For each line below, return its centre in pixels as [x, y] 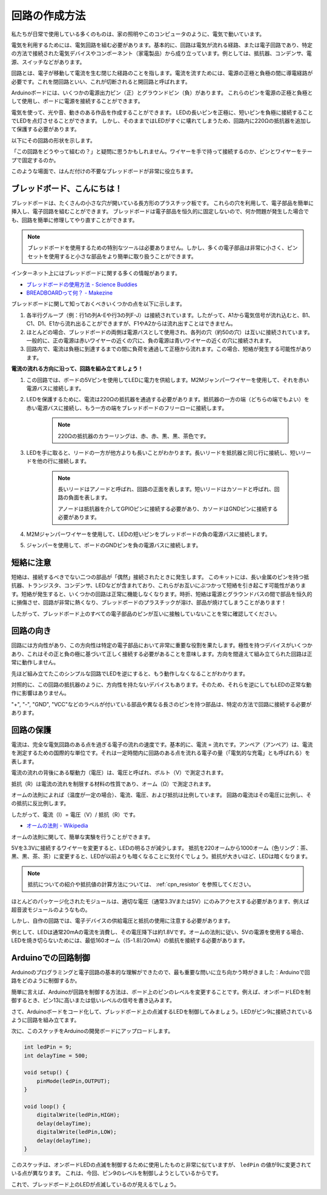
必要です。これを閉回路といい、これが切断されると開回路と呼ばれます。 [101, 81]
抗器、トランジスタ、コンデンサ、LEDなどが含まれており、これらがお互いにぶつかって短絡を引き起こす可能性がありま [159, 586]
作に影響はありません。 [40, 693]
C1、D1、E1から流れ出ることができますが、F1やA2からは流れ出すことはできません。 [131, 324]
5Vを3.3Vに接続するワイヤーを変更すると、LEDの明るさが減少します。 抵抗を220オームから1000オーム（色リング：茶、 [161, 848]
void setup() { [46, 1073]
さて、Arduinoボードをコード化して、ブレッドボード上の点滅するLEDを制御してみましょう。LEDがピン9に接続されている [162, 1011]
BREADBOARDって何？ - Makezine [70, 293]
